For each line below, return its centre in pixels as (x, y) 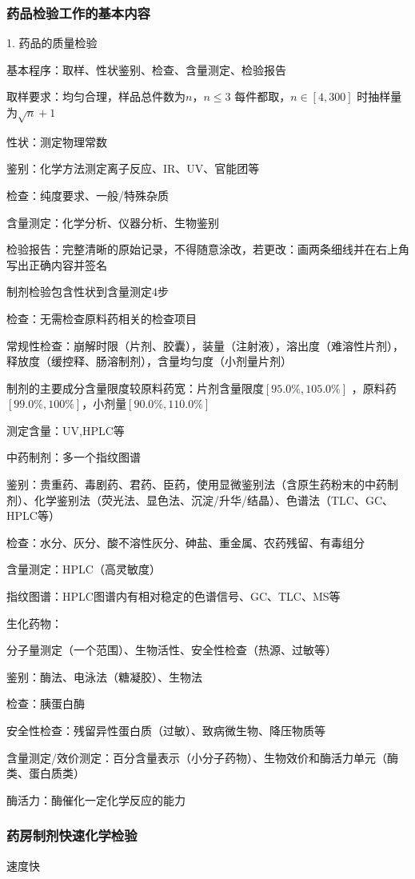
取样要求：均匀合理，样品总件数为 (96, 96)
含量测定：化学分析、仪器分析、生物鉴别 (113, 222)
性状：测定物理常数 (57, 141)
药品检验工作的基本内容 (78, 12)
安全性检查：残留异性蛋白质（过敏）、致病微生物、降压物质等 (166, 731)
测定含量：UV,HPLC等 (66, 430)
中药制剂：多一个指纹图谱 (74, 457)
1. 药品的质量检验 (52, 43)
